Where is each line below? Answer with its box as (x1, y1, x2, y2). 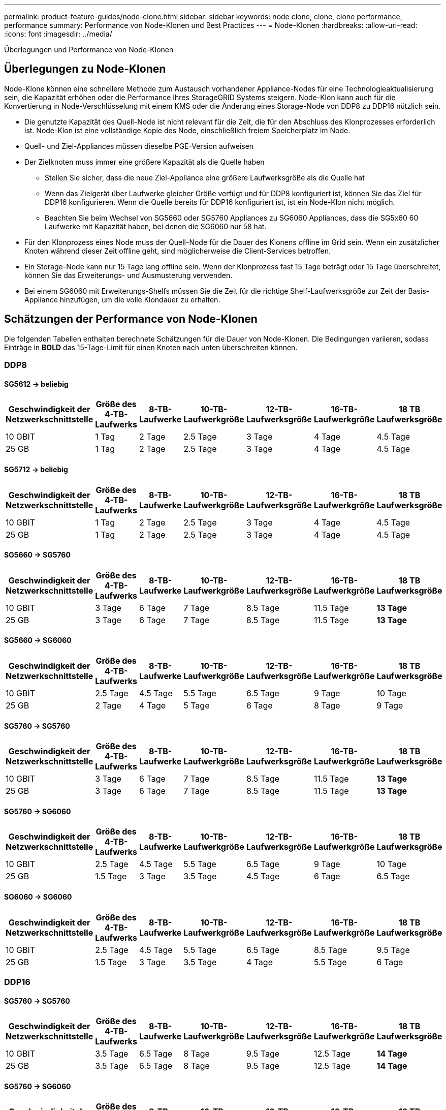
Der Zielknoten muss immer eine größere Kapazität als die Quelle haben (24, 157, 265, 166)
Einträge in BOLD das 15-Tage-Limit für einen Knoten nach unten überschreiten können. (4, 343, 298, 352)
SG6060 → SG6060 (4, 892, 72, 901)
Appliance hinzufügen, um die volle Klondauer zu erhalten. (24, 295, 220, 304)
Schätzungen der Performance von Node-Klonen (4, 313, 258, 326)
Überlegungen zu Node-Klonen (4, 63, 166, 76)
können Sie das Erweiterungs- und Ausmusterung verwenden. (24, 270, 233, 280)
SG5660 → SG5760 (4, 550, 71, 560)
